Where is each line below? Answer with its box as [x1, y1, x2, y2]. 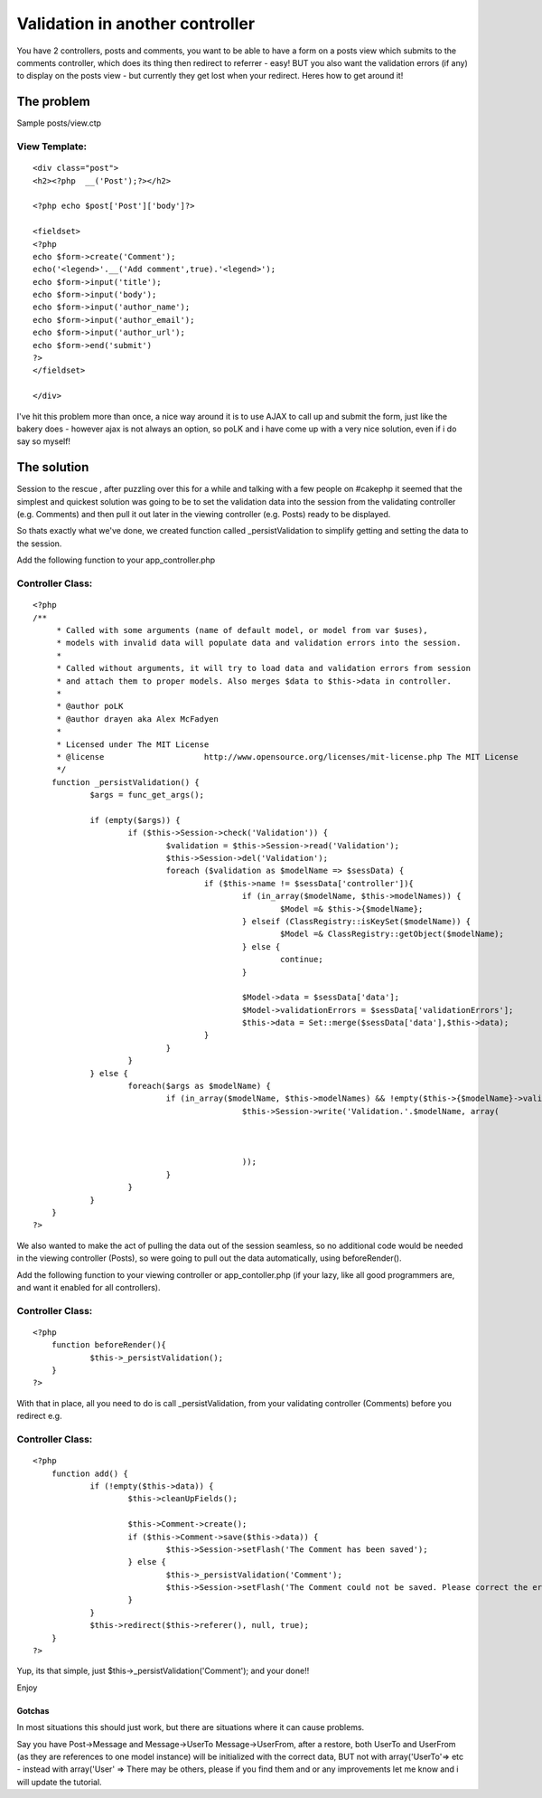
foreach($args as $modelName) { [127, 1081, 271, 1092]
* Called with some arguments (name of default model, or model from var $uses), [56, 625, 428, 635]
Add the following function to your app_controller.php [16, 554, 216, 565]
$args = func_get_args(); [89, 790, 205, 800]
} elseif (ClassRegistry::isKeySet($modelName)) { [241, 916, 472, 926]
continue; [280, 954, 324, 965]
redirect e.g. [16, 1411, 62, 1422]
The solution [16, 459, 89, 475]
